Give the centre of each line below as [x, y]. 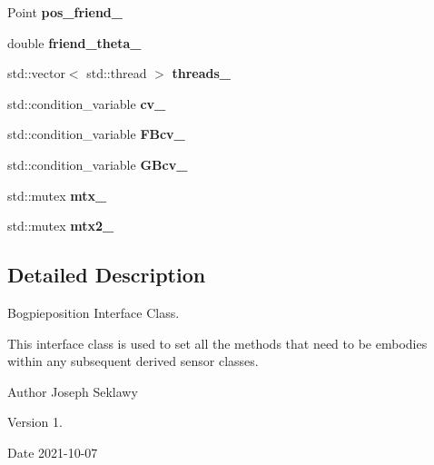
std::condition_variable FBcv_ [96, 134]
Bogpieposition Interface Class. [94, 312]
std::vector [36, 73]
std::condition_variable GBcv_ [98, 164]
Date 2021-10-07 [53, 452]
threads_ [201, 73]
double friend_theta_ [74, 42]
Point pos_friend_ [65, 12]
